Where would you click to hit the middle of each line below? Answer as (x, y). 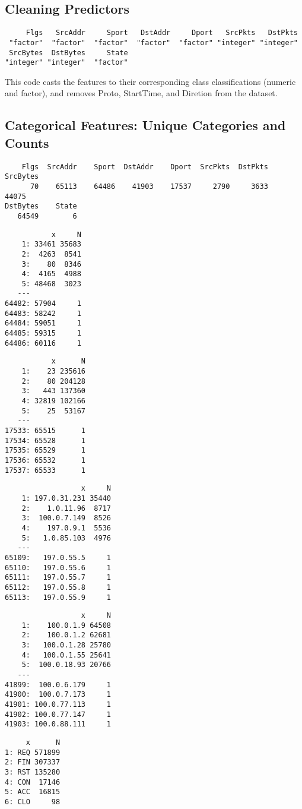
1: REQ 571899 (33, 752)
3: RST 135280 (33, 772)
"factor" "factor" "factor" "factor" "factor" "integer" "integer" (153, 42)
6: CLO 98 (33, 802)
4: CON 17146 (33, 782)
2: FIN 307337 (33, 762)
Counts (27, 142)
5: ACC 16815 (33, 792)
